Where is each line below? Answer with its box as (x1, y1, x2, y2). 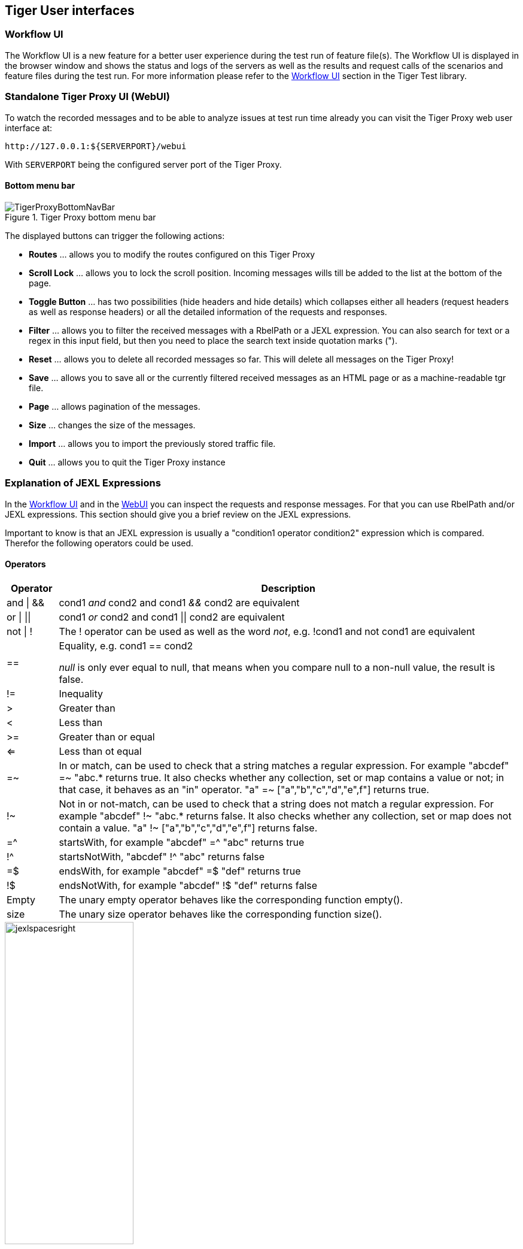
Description (261, 582, 315, 594)
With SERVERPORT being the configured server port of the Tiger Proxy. (5, 159, 282, 170)
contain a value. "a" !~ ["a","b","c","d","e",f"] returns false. (59, 821, 318, 834)
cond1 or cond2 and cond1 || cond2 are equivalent (59, 610, 285, 623)
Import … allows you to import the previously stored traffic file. (29, 438, 276, 449)
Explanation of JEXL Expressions (5, 477, 161, 489)
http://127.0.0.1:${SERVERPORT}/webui (5, 141, 187, 151)
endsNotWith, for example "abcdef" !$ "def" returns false (59, 879, 318, 891)
